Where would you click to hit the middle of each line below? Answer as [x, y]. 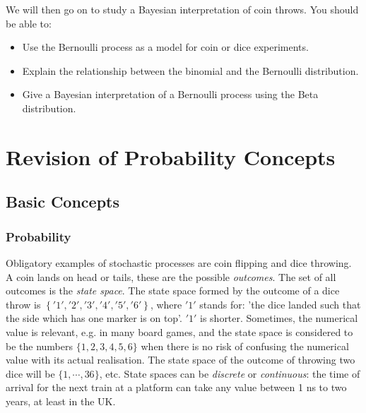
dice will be [30, 373]
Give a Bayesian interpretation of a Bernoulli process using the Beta [170, 94]
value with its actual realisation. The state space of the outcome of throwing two [181, 360]
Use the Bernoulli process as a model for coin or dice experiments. [165, 47]
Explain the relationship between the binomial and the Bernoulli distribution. [190, 70]
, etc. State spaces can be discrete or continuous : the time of [230, 373]
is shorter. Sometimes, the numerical [279, 318]
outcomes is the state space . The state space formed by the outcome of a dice [173, 291]
